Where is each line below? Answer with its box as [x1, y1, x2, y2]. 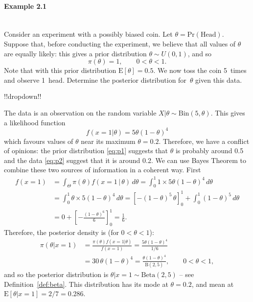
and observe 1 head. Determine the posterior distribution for [4, 74, 186, 85]
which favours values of [4, 136, 73, 146]
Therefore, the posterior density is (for [4, 227, 119, 237]
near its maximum [81, 136, 136, 146]
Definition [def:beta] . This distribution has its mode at [4, 279, 168, 289]
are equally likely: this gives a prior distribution [4, 48, 147, 58]
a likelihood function [4, 117, 66, 127]
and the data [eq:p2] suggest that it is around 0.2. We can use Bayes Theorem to [4, 155, 246, 165]
